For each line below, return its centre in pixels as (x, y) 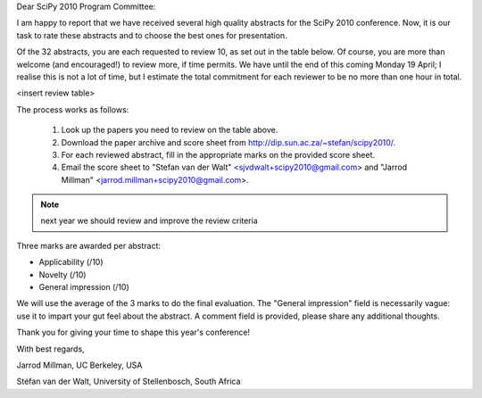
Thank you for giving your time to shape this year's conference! (133, 332)
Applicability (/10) (71, 262)
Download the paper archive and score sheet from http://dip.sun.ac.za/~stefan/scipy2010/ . (229, 142)
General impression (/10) (84, 287)
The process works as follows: (73, 109)
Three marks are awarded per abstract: (88, 245)
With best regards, (50, 349)
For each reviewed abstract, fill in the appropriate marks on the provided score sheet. (218, 154)
